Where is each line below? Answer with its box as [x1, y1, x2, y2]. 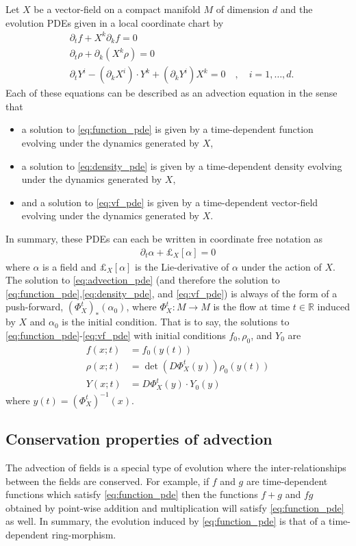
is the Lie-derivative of [135, 259, 229, 273]
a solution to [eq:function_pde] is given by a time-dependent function [21, 122, 314, 136]
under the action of [241, 259, 322, 273]
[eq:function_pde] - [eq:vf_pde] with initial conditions [5, 327, 226, 342]
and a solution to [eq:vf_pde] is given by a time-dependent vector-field [21, 195, 318, 209]
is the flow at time [213, 299, 290, 314]
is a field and [42, 259, 97, 273]
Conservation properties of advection [5, 428, 272, 449]
